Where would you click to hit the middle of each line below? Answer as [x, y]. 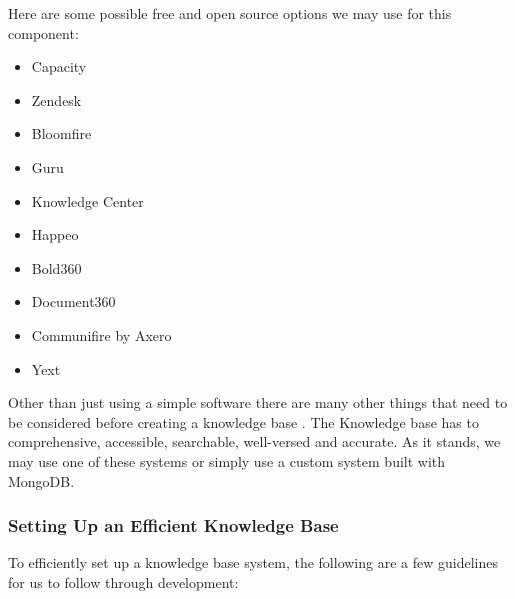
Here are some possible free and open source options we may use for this [230, 13]
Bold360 [56, 267]
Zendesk [56, 99]
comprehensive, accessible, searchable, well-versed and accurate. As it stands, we [254, 441]
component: [43, 32]
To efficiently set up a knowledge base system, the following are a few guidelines [253, 562]
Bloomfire [61, 133]
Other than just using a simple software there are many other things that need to [258, 402]
